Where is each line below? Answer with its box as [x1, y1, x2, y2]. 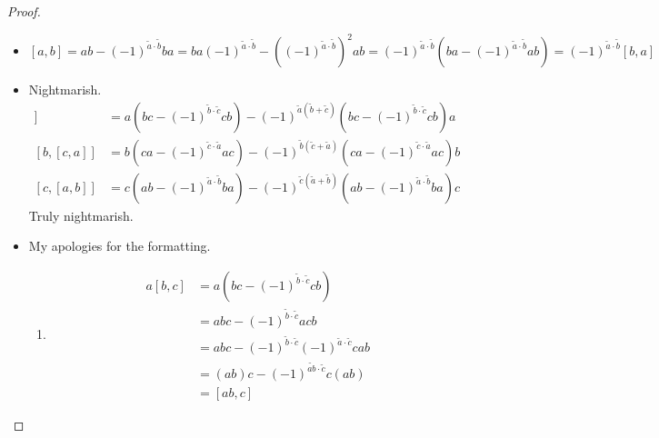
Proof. [7, 2, 41, 20]
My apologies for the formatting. [28, 236, 211, 255]
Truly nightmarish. [28, 205, 134, 224]
